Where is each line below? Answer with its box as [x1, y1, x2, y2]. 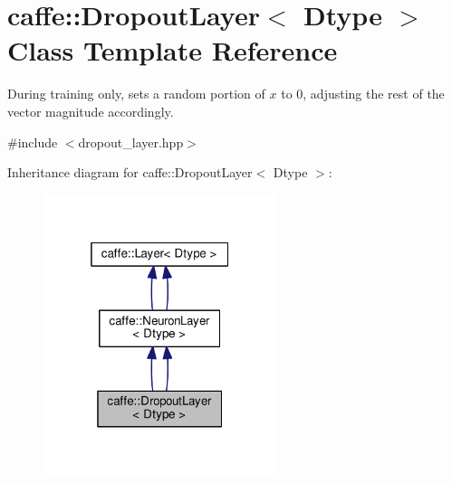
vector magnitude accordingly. [7, 101, 174, 120]
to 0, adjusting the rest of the [281, 84, 445, 103]
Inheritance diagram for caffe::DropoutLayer [7, 163, 253, 182]
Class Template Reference [7, 32, 338, 69]
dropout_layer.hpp [78, 132, 184, 151]
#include [7, 132, 58, 151]
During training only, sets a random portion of [7, 84, 265, 103]
